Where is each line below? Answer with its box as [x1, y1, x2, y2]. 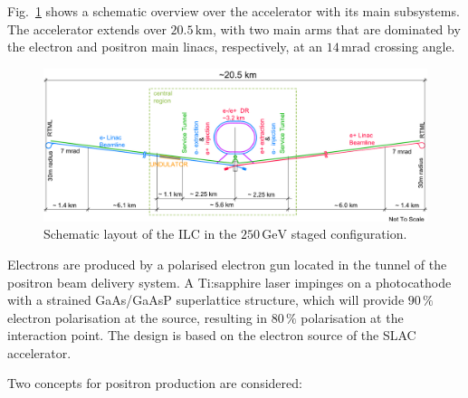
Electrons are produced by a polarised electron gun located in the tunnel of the [7, 254, 447, 273]
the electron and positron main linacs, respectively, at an [7, 37, 323, 56]
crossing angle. [374, 37, 455, 56]
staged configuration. [291, 224, 407, 243]
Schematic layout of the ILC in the [43, 224, 237, 243]
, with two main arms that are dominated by [212, 19, 461, 38]
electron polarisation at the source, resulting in [7, 308, 268, 327]
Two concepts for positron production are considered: [7, 374, 302, 393]
